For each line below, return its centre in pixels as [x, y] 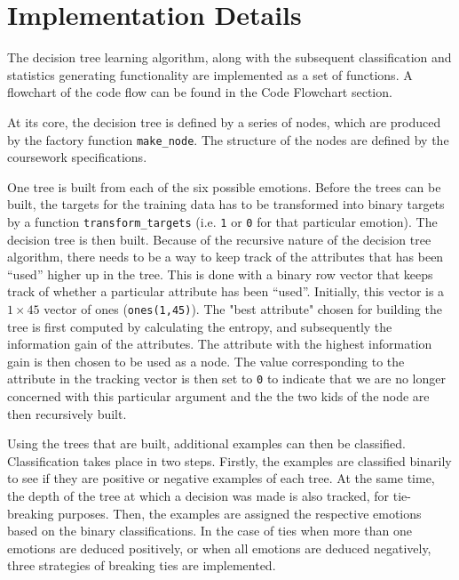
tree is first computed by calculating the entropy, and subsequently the [200, 326]
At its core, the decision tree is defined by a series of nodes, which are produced [224, 121]
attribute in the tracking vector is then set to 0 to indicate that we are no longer [227, 379]
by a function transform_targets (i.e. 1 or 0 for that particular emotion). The [222, 221]
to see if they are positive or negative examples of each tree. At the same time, [221, 478]
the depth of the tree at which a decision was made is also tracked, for [198, 496]
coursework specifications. [77, 157]
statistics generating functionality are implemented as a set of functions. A [210, 74]
